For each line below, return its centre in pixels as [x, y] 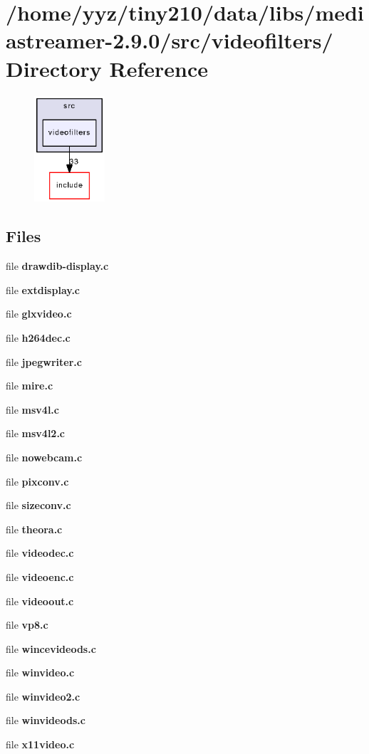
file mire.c [30, 386]
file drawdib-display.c [57, 266]
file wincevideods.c [51, 648]
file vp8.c [27, 625]
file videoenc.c [40, 576]
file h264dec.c [38, 337]
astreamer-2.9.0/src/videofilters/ [170, 40]
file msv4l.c [32, 409]
